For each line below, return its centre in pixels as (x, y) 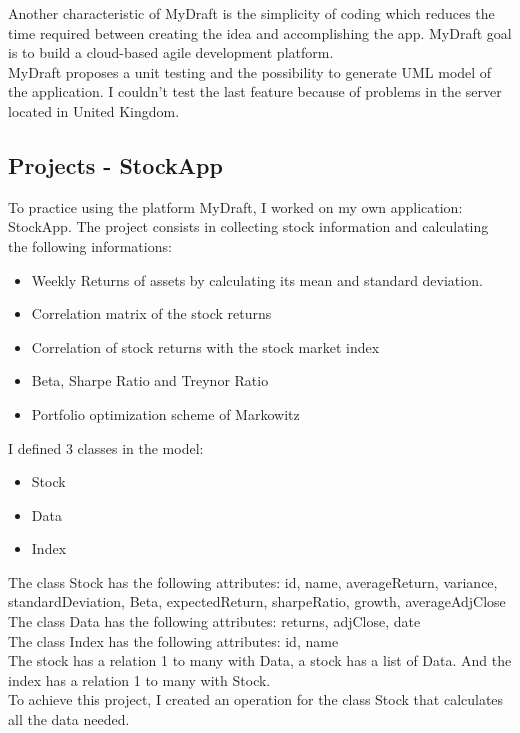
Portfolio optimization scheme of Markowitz (165, 413)
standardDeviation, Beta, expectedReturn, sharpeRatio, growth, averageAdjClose (257, 601)
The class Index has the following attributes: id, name (173, 640)
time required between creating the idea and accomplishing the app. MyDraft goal (260, 32)
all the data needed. (69, 719)
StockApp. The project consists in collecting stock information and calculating (248, 226)
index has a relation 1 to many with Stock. (139, 679)
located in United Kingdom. (94, 110)
